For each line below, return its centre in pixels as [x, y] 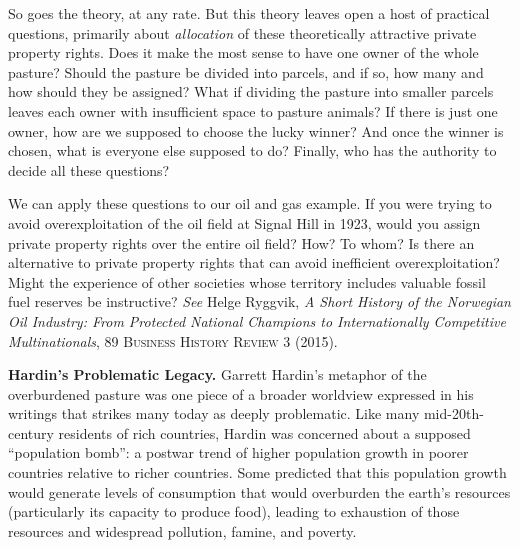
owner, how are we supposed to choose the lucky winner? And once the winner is [256, 130]
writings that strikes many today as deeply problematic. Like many [214, 413]
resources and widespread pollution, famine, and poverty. [182, 530]
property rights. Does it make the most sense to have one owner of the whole [243, 52]
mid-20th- [453, 413]
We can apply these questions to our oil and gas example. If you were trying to [250, 203]
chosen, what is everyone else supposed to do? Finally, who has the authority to [252, 150]
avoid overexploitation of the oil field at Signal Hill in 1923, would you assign [244, 222]
